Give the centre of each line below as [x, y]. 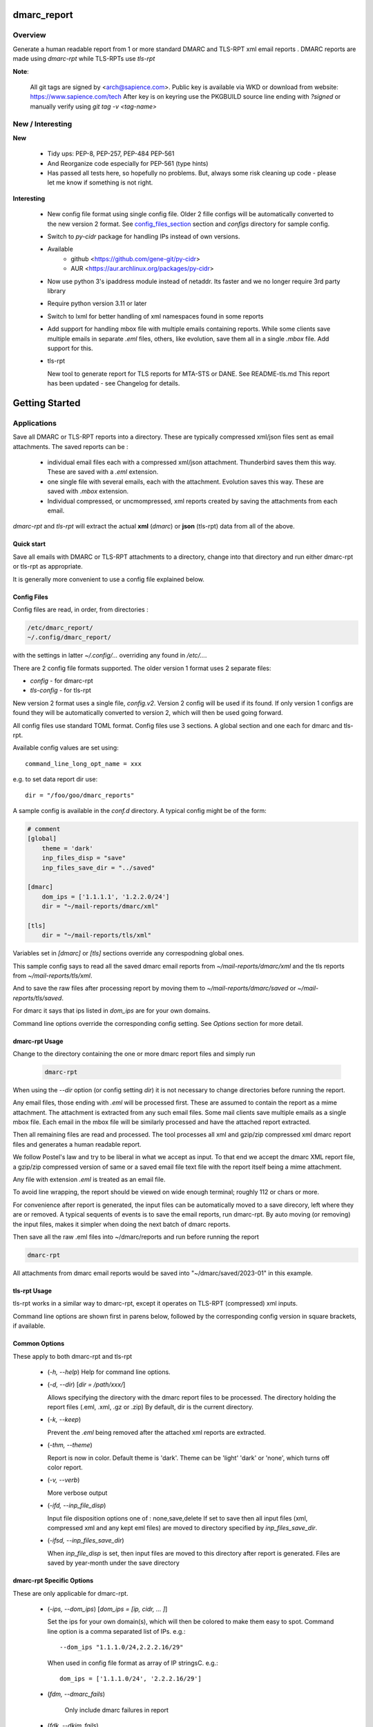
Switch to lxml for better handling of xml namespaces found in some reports [155, 316]
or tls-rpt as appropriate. [48, 566]
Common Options [39, 1344]
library [56, 291]
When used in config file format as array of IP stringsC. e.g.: [133, 1663]
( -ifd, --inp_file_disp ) [77, 1505]
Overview [29, 35]
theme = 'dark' [67, 848]
